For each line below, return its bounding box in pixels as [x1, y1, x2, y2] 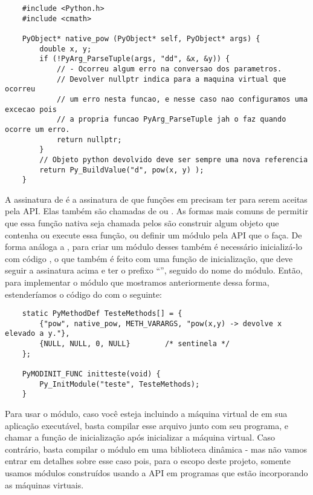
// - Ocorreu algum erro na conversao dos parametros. [56, 64, 282, 73]
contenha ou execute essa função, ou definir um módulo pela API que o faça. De [5, 228, 302, 241]
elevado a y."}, [5, 329, 70, 338]
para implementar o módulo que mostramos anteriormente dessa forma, [5, 275, 269, 288]
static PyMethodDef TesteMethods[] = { [22, 309, 182, 318]
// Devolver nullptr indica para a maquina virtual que [56, 74, 286, 84]
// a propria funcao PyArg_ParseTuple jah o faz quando [56, 115, 286, 124]
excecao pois [5, 105, 57, 114]
